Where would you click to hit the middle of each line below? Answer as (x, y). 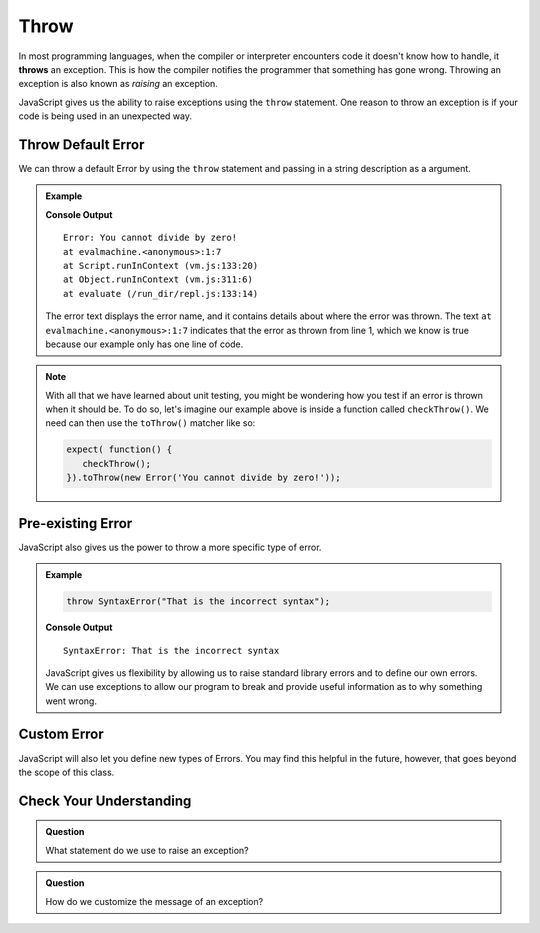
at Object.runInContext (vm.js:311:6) (158, 279)
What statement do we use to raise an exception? (147, 850)
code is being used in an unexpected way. (105, 116)
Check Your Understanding (105, 800)
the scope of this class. (66, 772)
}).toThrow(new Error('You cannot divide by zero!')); (203, 478)
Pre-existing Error (75, 523)
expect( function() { (119, 449)
